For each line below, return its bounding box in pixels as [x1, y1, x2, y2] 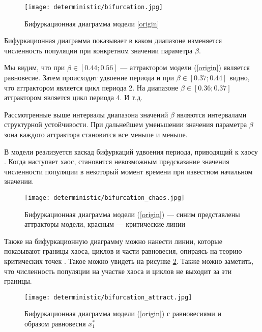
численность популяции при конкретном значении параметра [4, 45, 193, 55]
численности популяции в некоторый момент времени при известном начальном [4, 166, 253, 176]
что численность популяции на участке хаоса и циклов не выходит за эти [4, 265, 232, 276]
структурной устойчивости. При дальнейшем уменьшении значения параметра [4, 119, 247, 130]
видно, [229, 72, 250, 83]
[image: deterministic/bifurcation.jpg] [24, 4, 163, 11]
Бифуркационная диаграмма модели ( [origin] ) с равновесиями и [24, 308, 221, 319]
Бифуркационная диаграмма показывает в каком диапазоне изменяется [4, 35, 222, 46]
